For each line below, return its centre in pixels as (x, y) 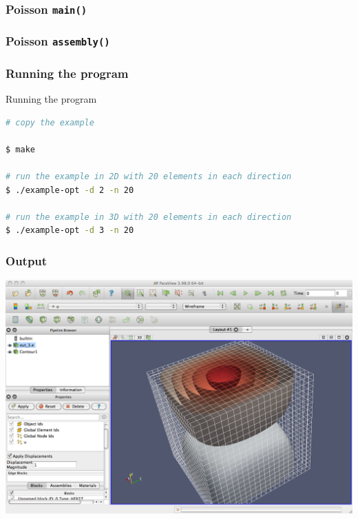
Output (27, 260)
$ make (20, 149)
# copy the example (50, 122)
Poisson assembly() (58, 41)
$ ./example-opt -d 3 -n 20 (70, 231)
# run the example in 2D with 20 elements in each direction (149, 176)
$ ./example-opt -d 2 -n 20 (70, 190)
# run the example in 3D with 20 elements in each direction (149, 217)
